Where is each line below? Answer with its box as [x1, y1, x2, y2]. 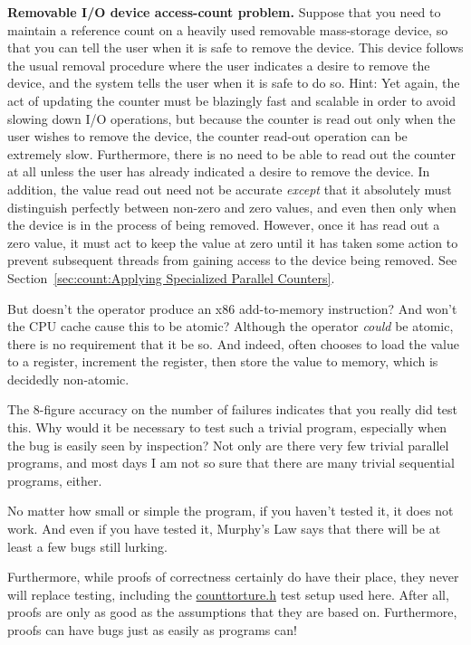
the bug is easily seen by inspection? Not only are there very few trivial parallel [7, 435, 449, 454]
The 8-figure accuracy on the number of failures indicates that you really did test [7, 400, 458, 419]
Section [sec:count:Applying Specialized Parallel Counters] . [7, 268, 335, 287]
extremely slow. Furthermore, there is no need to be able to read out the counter [7, 144, 456, 163]
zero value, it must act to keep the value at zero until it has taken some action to [7, 232, 458, 251]
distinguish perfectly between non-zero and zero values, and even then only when [7, 197, 457, 216]
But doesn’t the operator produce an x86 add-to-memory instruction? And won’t [7, 299, 457, 318]
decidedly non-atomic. [7, 369, 130, 388]
